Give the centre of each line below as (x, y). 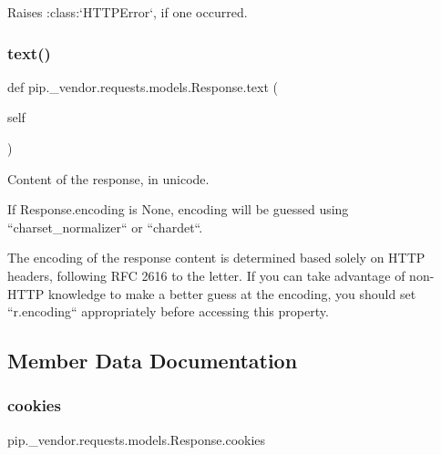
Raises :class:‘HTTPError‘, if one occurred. (128, 12)
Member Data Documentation (153, 361)
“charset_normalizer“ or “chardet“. (105, 227)
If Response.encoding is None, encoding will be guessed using (178, 209)
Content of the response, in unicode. (108, 178)
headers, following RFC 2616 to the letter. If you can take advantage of (206, 275)
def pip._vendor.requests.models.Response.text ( (143, 86)
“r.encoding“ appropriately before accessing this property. (168, 311)
